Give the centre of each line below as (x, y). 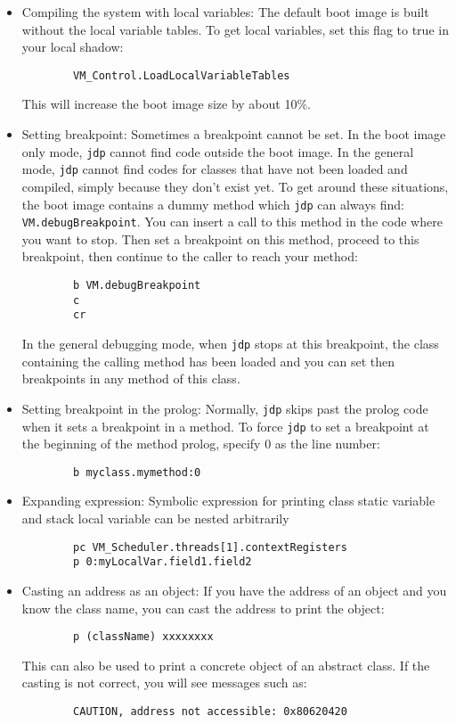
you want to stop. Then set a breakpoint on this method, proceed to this (220, 239)
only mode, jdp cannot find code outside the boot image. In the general (218, 151)
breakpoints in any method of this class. (131, 378)
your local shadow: (73, 47)
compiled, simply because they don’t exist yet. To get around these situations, (235, 186)
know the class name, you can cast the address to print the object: (203, 608)
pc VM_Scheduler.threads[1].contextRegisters (210, 547)
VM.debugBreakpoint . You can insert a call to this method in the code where (232, 222)
